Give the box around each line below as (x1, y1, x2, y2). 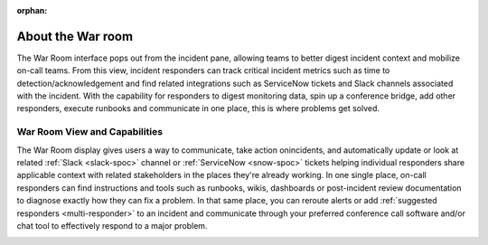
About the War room (16, 28, 134, 44)
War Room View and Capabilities (16, 126, 163, 138)
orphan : (16, 5, 48, 15)
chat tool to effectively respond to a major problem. (16, 220, 208, 231)
